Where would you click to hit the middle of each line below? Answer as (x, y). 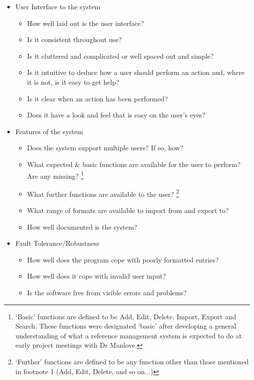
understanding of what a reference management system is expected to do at (128, 335)
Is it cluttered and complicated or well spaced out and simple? (120, 56)
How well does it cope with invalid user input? (96, 276)
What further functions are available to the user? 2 (103, 193)
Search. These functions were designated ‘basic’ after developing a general (126, 326)
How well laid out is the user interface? (85, 23)
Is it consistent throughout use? (74, 39)
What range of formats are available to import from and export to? (128, 210)
